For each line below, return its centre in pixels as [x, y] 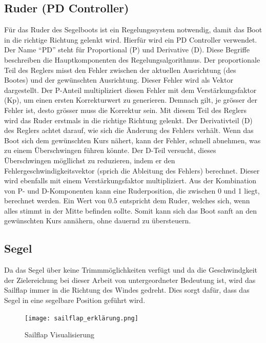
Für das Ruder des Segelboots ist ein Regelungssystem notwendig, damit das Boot [133, 30]
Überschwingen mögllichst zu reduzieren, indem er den [90, 160]
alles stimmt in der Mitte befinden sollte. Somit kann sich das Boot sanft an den [131, 210]
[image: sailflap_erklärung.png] [81, 318]
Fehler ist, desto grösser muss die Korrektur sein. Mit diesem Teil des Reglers [126, 110]
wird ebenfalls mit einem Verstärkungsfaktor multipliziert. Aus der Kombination [130, 180]
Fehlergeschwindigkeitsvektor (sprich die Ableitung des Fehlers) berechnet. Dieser [132, 170]
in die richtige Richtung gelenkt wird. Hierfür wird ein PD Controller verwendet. [131, 39]
